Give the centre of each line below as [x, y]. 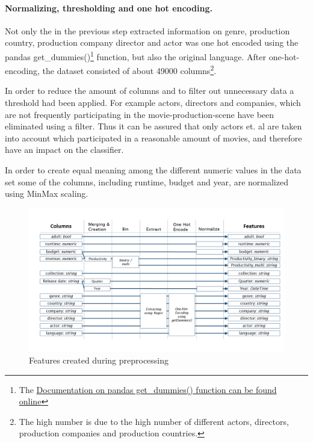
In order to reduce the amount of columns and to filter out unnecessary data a [150, 91]
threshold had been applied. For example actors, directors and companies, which [153, 103]
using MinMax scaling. [47, 194]
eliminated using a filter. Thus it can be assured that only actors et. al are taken [153, 126]
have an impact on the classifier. [64, 150]
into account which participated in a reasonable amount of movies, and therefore [153, 138]
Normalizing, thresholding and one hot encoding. [109, 8]
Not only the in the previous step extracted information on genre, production [147, 30]
